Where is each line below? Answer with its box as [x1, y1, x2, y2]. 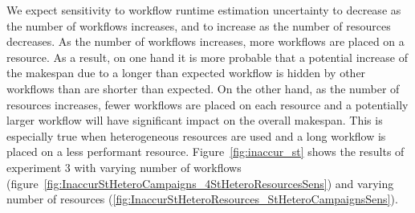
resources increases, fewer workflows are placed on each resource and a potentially [6, 96, 409, 113]
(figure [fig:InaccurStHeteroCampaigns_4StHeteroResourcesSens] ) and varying [6, 174, 394, 191]
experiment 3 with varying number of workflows [6, 158, 242, 175]
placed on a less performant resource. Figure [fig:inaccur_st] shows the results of [6, 143, 405, 160]
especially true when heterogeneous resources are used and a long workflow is [6, 127, 386, 144]
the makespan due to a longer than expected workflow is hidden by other [6, 64, 366, 81]
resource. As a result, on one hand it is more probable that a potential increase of [6, 48, 408, 65]
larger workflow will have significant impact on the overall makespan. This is [6, 112, 383, 129]
